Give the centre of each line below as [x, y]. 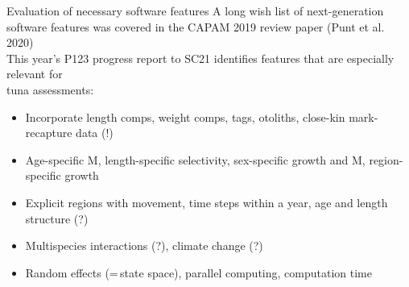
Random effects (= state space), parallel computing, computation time [198, 272]
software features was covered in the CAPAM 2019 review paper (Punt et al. [196, 26]
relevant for [35, 74]
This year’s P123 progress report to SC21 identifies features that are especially [200, 58]
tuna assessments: [50, 89]
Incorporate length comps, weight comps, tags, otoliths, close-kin [185, 116]
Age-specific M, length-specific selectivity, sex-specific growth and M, [195, 159]
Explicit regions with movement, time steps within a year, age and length [207, 202]
